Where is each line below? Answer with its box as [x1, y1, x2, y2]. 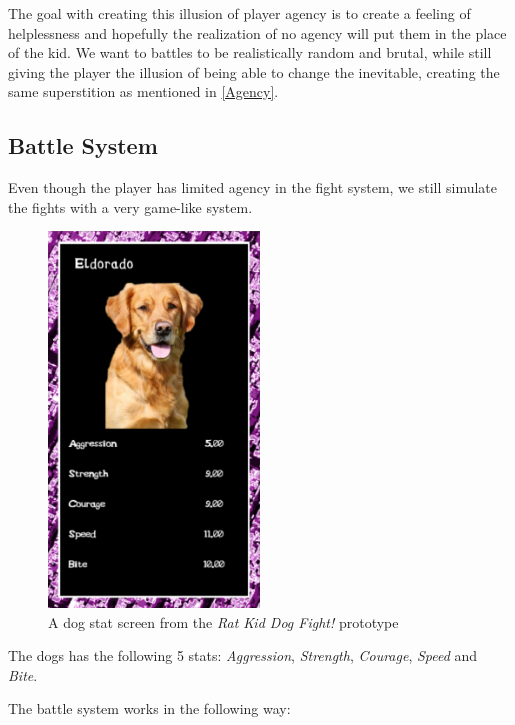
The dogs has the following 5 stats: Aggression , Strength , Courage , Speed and [8, 645, 478, 666]
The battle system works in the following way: [8, 698, 291, 719]
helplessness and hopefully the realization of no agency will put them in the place [8, 22, 507, 43]
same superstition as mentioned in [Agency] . [8, 81, 279, 102]
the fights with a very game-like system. [8, 196, 253, 217]
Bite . [8, 664, 38, 685]
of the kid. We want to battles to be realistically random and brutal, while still [8, 42, 492, 63]
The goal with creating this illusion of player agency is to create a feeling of [8, 3, 471, 23]
